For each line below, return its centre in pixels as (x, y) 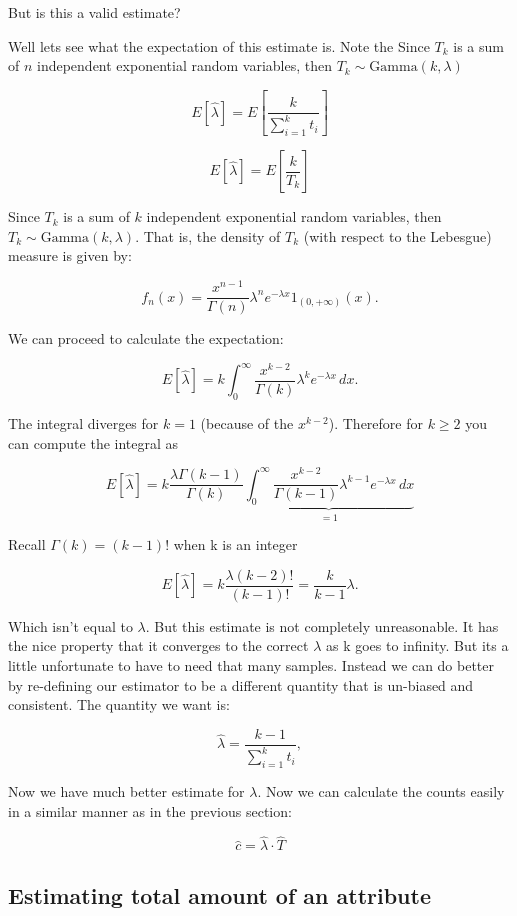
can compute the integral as (93, 442)
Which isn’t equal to (70, 625)
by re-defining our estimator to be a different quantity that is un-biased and (241, 684)
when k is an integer (235, 544)
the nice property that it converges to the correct (158, 645)
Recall (27, 544)
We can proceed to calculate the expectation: (146, 338)
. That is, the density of (208, 235)
